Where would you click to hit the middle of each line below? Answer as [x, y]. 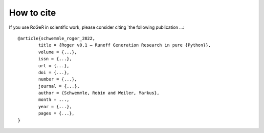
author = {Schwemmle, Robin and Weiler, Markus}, [99, 93]
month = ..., [54, 100]
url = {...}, [54, 66]
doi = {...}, [54, 72]
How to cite [33, 13]
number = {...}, [58, 79]
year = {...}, [55, 106]
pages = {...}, [56, 114]
